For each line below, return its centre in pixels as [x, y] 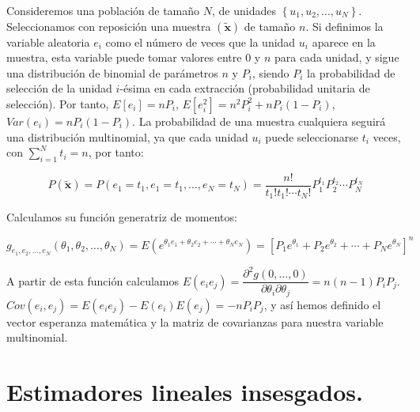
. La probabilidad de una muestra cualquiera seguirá [259, 121]
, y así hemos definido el [322, 304]
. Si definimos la [344, 26]
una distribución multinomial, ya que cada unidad [127, 136]
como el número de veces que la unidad [201, 42]
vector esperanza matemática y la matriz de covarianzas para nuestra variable [195, 321]
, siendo [271, 72]
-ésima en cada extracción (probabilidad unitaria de [245, 88]
